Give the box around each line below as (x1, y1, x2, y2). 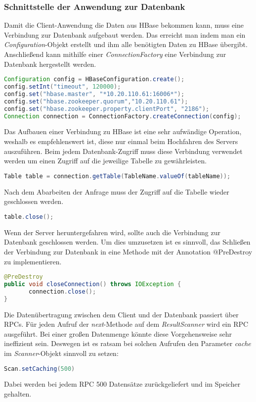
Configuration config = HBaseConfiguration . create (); (4, 76, 185, 83)
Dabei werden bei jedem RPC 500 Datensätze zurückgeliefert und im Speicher (4, 379, 241, 389)
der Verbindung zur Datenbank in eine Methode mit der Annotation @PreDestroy (4, 246, 253, 256)
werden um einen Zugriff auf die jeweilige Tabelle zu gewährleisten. (4, 155, 207, 166)
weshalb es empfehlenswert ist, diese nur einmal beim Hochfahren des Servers (4, 136, 238, 147)
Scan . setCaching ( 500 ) (4, 365, 75, 372)
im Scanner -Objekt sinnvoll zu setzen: (4, 348, 119, 358)
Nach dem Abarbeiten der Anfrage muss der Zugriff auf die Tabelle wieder (4, 186, 229, 197)
